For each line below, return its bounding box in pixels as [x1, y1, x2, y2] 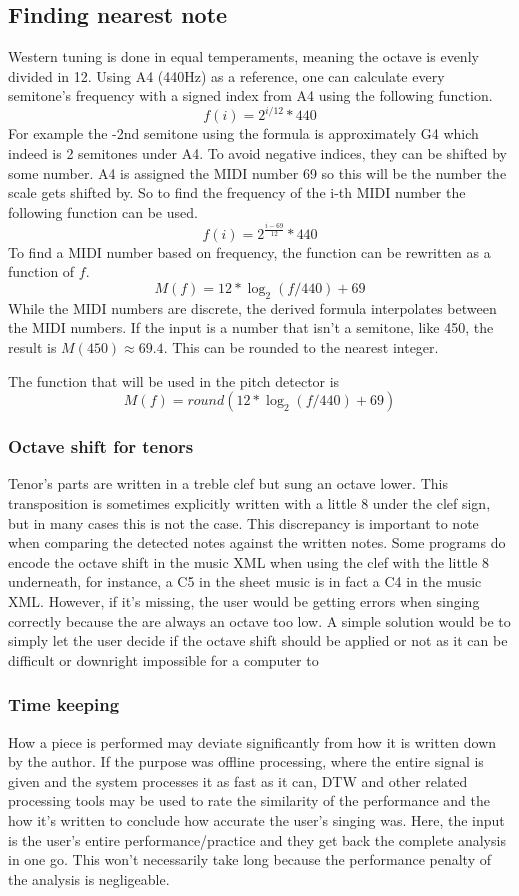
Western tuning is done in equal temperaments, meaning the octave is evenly [8, 46, 479, 67]
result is [8, 336, 57, 357]
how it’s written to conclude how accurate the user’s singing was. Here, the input [8, 809, 505, 830]
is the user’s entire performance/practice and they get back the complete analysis [8, 829, 506, 850]
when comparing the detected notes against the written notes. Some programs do [8, 532, 506, 553]
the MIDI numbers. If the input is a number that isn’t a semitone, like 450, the [8, 317, 494, 338]
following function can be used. [8, 201, 198, 222]
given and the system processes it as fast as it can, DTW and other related [8, 770, 468, 791]
